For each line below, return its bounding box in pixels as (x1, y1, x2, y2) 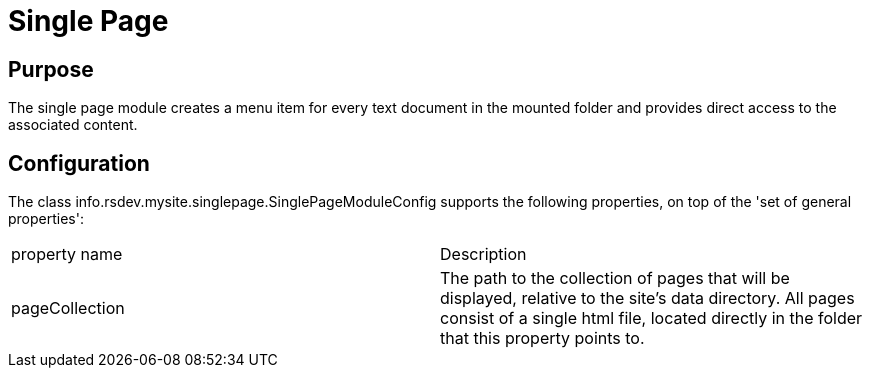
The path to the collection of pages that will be (440, 268, 790, 289)
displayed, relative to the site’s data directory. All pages (440, 288, 855, 309)
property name (11, 244, 123, 265)
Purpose (8, 56, 94, 82)
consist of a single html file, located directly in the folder (440, 308, 863, 329)
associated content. (8, 116, 138, 134)
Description (440, 244, 527, 265)
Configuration (8, 150, 150, 176)
